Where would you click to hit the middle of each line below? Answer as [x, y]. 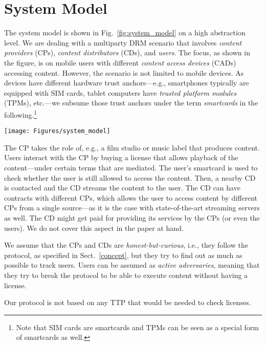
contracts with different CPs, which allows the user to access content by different [131, 197]
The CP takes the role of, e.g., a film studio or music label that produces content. [132, 147]
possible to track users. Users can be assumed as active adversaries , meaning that [132, 265]
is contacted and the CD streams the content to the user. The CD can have [122, 188]
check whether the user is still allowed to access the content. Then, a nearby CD [130, 177]
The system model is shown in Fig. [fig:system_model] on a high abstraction [125, 33]
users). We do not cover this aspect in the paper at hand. [94, 228]
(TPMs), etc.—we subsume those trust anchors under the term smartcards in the [131, 103]
